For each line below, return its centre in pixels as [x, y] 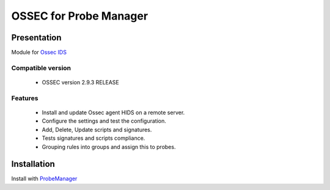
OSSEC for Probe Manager [80, 16]
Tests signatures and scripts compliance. [94, 138]
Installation [33, 164]
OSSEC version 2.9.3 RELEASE [80, 82]
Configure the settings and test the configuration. [104, 121]
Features [25, 98]
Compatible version [41, 68]
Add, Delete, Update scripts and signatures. [97, 130]
